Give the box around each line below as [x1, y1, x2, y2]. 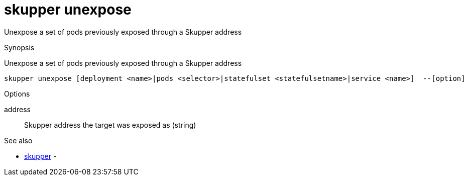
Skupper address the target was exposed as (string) [24, 120, 196, 129]
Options [4, 89, 30, 98]
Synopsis [4, 43, 35, 52]
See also [4, 136, 33, 145]
